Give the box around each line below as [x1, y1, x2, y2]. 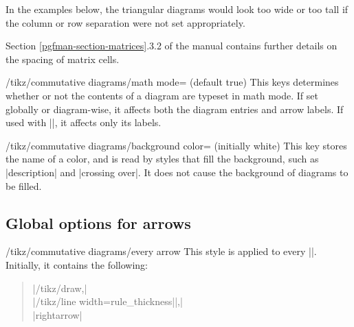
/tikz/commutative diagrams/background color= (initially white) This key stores [5, 138, 347, 152]
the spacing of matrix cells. [5, 51, 120, 66]
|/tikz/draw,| [32, 280, 87, 295]
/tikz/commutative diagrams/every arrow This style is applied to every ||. [5, 244, 317, 258]
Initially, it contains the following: [5, 257, 148, 271]
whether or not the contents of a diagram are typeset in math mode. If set [5, 88, 318, 102]
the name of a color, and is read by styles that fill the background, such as [5, 152, 319, 166]
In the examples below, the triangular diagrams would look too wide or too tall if [5, 2, 349, 16]
